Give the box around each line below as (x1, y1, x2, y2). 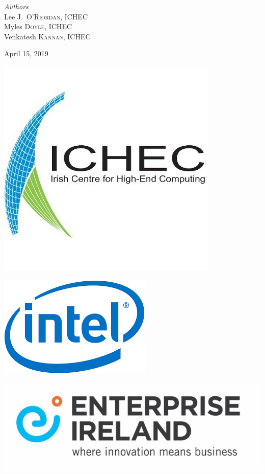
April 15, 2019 (4, 48, 48, 59)
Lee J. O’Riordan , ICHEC (4, 11, 88, 21)
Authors (4, 1, 29, 11)
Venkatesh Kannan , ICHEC (4, 31, 91, 41)
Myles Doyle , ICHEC (4, 21, 72, 32)
